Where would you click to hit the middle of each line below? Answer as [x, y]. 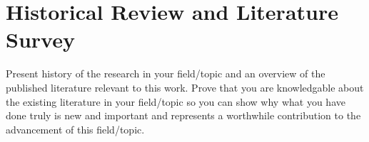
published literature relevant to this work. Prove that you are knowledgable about [185, 87]
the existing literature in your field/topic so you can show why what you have [176, 101]
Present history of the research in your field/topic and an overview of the [166, 73]
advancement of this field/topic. [75, 129]
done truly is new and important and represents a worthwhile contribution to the [183, 115]
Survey [40, 39]
